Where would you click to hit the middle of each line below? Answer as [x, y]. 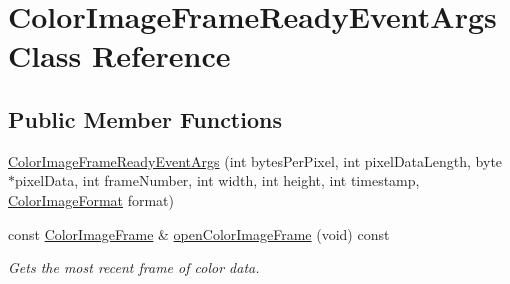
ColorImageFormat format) [91, 199]
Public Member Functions [145, 118]
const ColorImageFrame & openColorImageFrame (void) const [199, 233]
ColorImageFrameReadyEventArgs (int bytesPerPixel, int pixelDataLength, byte [255, 160]
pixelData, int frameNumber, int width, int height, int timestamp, [217, 180]
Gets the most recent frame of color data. [134, 267]
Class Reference [119, 55]
